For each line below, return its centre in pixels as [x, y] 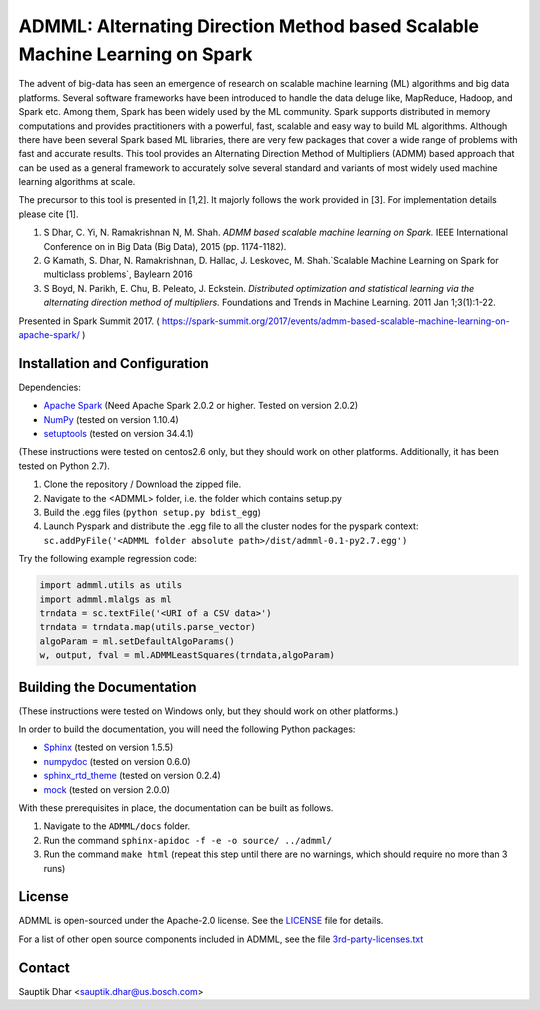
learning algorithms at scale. [77, 182]
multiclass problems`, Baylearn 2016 [118, 274]
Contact [44, 967]
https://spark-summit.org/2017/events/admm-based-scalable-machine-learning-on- [335, 321]
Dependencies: [50, 387]
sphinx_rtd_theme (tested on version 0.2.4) [132, 776]
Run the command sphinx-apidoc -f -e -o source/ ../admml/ [188, 840]
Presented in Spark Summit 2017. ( [89, 321]
